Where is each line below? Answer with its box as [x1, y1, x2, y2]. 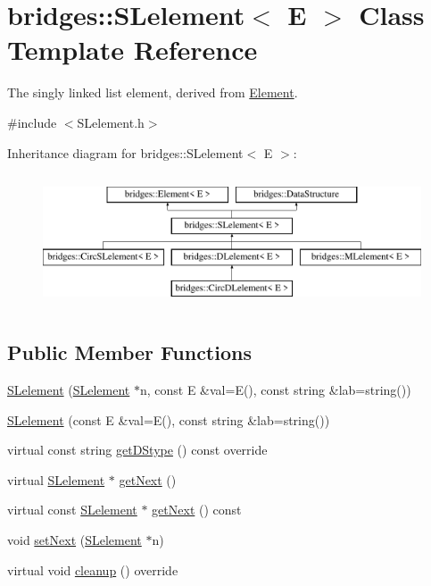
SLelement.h [77, 113, 145, 131]
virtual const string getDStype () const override [7, 440, 268, 459]
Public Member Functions [7, 339, 252, 366]
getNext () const [152, 500, 242, 519]
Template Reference [7, 31, 258, 68]
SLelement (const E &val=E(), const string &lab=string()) [7, 410, 330, 429]
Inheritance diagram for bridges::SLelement [7, 143, 244, 162]
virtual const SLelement [7, 500, 137, 519]
